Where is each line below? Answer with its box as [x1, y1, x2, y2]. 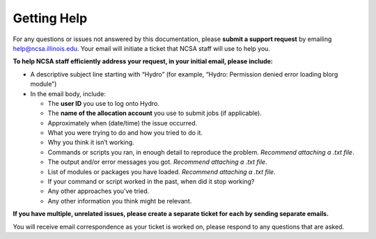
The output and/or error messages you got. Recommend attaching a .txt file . [47, 157, 267, 167]
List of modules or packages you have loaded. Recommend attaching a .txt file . [47, 167, 276, 176]
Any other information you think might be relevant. [47, 196, 192, 205]
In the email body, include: [30, 89, 106, 98]
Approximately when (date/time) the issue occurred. [47, 118, 198, 127]
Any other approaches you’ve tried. [47, 187, 150, 195]
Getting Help [13, 10, 88, 26]
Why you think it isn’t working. [47, 138, 135, 146]
